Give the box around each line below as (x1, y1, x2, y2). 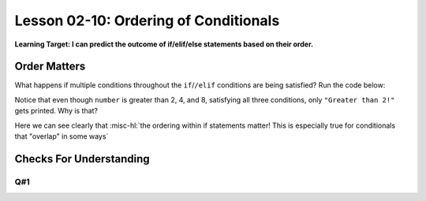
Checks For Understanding (14, 152, 150, 166)
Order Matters (14, 60, 86, 73)
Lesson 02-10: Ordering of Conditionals (14, 12, 280, 29)
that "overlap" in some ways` (14, 132, 109, 141)
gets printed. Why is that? (14, 106, 99, 116)
